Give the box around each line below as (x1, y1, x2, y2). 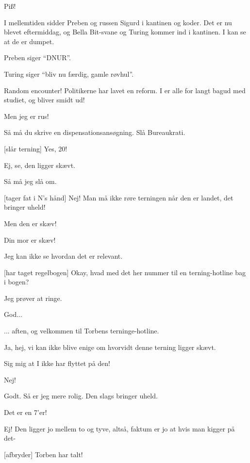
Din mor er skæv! (4, 234, 56, 245)
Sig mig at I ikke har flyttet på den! (4, 358, 110, 368)
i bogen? (4, 277, 29, 287)
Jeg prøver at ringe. (4, 293, 62, 303)
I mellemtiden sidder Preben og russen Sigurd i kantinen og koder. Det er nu (4, 17, 232, 27)
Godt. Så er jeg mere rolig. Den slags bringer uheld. (4, 391, 158, 401)
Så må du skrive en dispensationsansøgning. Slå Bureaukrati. (4, 127, 185, 137)
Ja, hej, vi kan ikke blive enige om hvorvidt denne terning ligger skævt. (4, 342, 216, 352)
